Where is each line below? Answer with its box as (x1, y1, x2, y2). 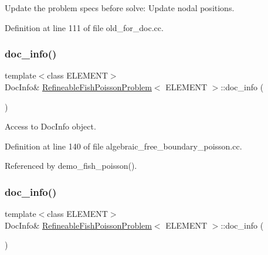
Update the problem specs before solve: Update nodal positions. (5, 2, 235, 13)
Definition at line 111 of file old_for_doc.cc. (5, 21, 164, 33)
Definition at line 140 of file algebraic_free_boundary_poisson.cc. (5, 140, 242, 152)
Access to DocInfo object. (5, 120, 96, 132)
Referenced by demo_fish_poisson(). (5, 159, 137, 172)
